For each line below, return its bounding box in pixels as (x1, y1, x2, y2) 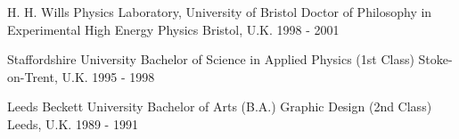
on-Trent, (7, 67, 58, 86)
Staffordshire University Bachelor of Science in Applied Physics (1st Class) (7, 50, 414, 69)
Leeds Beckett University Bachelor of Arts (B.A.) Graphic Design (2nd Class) (7, 97, 432, 116)
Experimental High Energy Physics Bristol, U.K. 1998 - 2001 (7, 20, 340, 38)
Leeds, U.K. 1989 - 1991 (7, 114, 138, 133)
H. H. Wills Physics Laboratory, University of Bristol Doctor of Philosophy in (7, 3, 432, 20)
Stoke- (418, 50, 453, 69)
